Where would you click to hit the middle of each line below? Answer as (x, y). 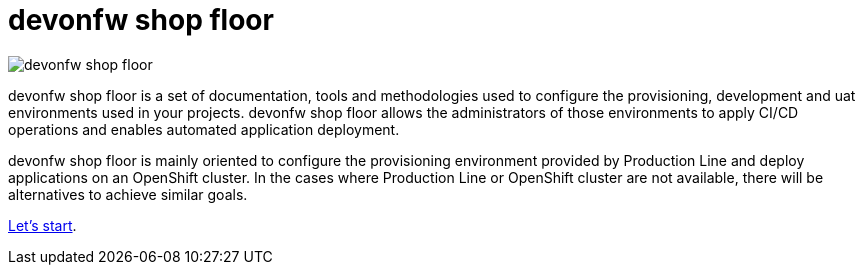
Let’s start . (42, 225)
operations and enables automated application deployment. (204, 129)
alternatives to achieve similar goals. (128, 194)
